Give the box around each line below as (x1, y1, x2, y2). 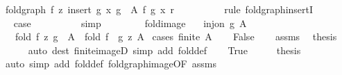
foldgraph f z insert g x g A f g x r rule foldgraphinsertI (5, 2, 314, 16)
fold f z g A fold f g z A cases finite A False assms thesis (15, 29, 337, 44)
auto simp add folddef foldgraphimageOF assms (5, 56, 216, 71)
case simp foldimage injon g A (13, 15, 247, 30)
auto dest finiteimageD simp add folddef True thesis (28, 42, 301, 57)
